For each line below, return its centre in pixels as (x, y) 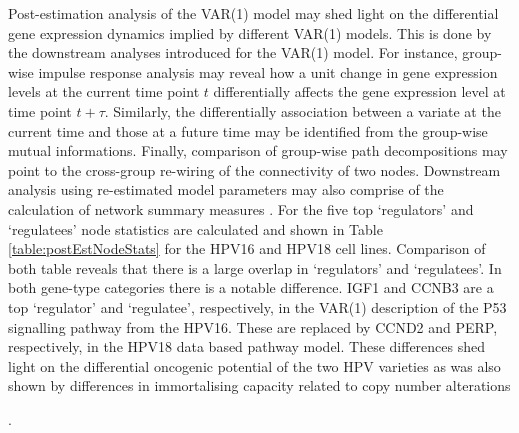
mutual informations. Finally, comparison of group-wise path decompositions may (258, 150)
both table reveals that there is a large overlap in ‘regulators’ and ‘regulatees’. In (255, 267)
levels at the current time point (104, 91)
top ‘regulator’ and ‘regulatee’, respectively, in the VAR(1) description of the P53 (257, 306)
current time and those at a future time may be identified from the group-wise (248, 130)
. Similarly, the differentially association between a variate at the (302, 110)
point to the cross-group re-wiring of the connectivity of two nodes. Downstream (254, 169)
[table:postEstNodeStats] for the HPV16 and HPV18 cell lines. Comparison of (247, 248)
